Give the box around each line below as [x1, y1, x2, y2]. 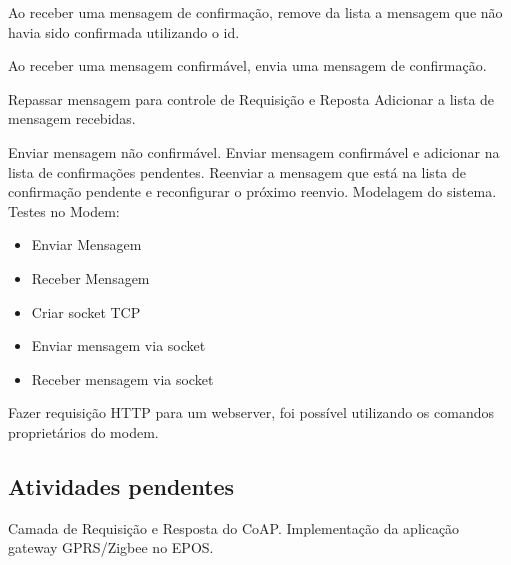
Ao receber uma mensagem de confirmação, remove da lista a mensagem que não [8, 2, 503, 22]
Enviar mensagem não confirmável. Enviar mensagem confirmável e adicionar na [8, 141, 500, 162]
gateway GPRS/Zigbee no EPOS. [8, 537, 214, 558]
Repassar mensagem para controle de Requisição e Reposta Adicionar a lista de [8, 88, 495, 109]
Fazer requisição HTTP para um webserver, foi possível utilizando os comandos [8, 402, 494, 423]
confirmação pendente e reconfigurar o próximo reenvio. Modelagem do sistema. [8, 181, 497, 202]
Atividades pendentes [8, 470, 235, 501]
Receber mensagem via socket [31, 368, 214, 389]
